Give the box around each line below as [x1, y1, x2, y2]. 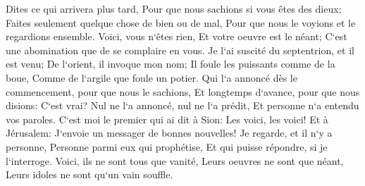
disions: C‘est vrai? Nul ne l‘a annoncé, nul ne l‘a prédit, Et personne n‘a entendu [6, 98, 359, 113]
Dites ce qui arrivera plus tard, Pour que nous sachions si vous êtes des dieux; [6, 1, 342, 15]
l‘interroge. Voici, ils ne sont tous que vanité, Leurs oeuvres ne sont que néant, [6, 153, 344, 168]
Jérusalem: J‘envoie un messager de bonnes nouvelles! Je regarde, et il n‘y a [6, 125, 333, 140]
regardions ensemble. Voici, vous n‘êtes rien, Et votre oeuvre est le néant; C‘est [6, 29, 347, 44]
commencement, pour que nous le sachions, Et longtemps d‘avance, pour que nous [6, 84, 360, 99]
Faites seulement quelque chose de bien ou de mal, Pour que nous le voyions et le [6, 15, 356, 30]
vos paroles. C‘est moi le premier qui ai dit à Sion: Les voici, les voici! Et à [6, 111, 328, 126]
